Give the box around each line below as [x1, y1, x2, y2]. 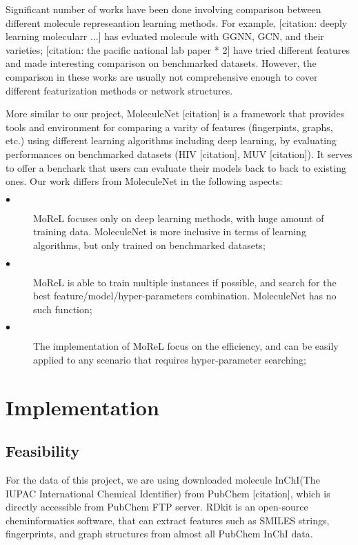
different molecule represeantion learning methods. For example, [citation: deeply [6, 15, 348, 30]
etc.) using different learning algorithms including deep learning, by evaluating [6, 133, 337, 148]
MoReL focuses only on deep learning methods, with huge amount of [33, 210, 324, 225]
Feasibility [6, 440, 80, 462]
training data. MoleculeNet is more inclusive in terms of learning [33, 224, 306, 239]
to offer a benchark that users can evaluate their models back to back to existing [6, 160, 346, 175]
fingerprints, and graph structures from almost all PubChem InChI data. [6, 526, 313, 541]
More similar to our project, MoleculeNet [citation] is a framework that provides [6, 106, 345, 121]
